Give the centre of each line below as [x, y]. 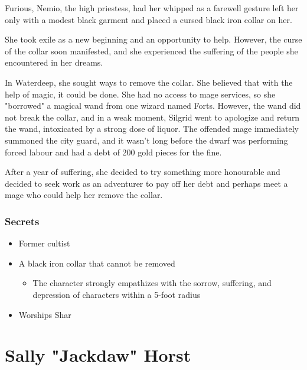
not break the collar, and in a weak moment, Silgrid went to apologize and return [152, 117]
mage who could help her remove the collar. [84, 195]
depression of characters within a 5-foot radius [117, 294]
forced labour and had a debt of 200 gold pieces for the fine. [113, 152]
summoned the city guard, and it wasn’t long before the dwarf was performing [146, 140]
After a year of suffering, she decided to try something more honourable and [143, 172]
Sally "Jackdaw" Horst [98, 355]
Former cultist [44, 243]
